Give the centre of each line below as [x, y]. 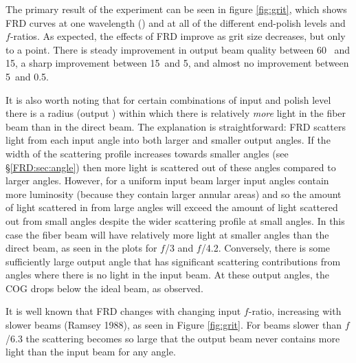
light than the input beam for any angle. [91, 352]
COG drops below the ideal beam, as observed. [104, 288]
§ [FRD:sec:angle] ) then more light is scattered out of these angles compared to [171, 167]
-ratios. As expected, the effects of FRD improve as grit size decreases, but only [178, 36]
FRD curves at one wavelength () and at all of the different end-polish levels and [176, 22]
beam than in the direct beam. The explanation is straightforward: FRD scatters [176, 126]
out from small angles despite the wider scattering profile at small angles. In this [175, 220]
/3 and [179, 248]
